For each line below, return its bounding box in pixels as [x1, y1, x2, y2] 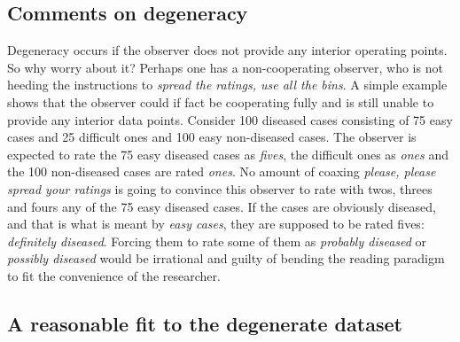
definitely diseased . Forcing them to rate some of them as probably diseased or [7, 231, 427, 250]
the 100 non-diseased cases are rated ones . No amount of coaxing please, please [7, 162, 436, 181]
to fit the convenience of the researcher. [7, 266, 221, 284]
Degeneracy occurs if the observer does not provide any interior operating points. [7, 41, 448, 59]
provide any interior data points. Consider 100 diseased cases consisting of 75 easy [7, 110, 453, 128]
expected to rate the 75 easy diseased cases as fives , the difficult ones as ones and [7, 144, 448, 163]
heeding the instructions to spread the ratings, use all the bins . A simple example [7, 75, 448, 94]
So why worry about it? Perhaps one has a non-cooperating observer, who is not [7, 58, 443, 76]
